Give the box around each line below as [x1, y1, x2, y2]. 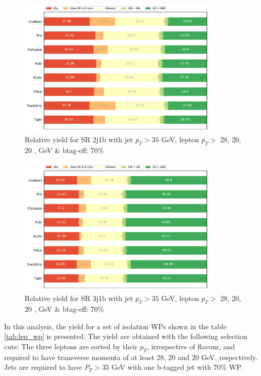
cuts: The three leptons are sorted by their [4, 341, 138, 351]
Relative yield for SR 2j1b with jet [25, 134, 133, 145]
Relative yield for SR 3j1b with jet [25, 293, 133, 304]
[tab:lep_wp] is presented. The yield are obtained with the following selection [4, 331, 248, 342]
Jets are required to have [4, 362, 83, 372]
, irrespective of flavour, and [147, 341, 235, 351]
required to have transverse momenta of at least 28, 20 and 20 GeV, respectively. [4, 351, 258, 362]
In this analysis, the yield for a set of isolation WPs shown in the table [4, 321, 227, 331]
